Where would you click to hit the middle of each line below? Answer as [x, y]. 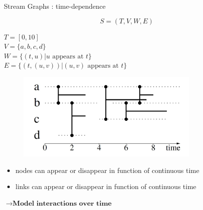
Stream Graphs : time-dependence [55, 6]
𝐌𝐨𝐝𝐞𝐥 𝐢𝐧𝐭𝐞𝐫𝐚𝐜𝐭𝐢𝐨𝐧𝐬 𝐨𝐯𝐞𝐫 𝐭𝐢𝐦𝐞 [62, 204]
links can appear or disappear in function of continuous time [106, 186]
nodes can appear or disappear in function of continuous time [107, 170]
